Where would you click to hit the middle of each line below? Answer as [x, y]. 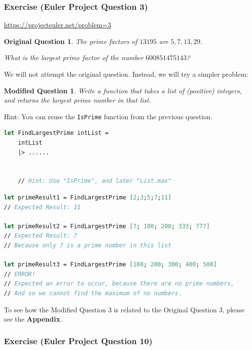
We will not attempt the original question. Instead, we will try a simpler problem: [126, 74]
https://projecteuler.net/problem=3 [58, 25]
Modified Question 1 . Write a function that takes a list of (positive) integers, [123, 90]
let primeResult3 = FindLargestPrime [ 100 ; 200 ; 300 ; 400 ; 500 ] [110, 265]
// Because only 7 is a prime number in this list [88, 245]
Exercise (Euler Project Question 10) [78, 340]
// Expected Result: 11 [42, 207]
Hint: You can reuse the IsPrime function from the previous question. [108, 116]
